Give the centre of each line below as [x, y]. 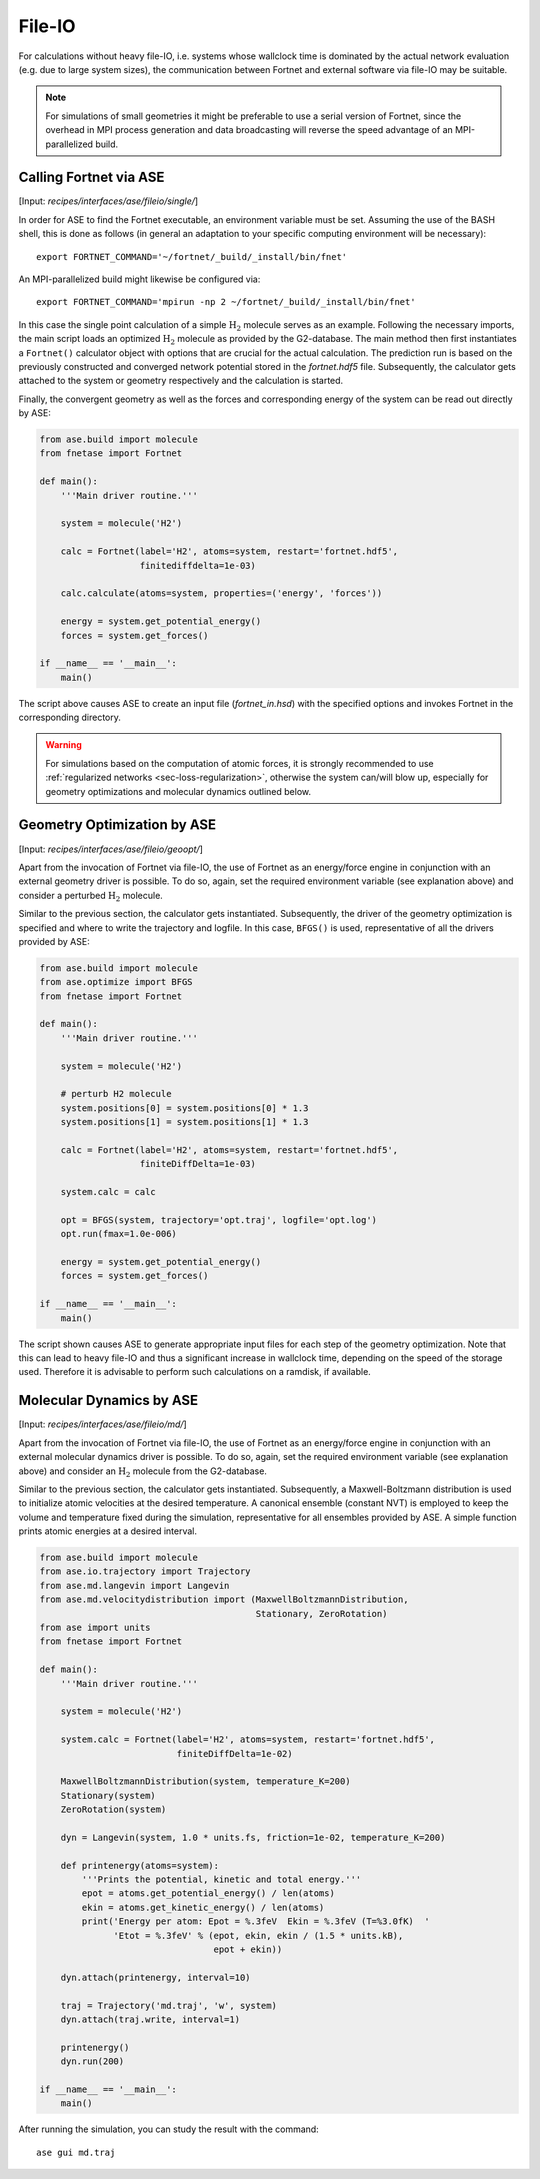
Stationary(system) [108, 1795]
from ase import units [95, 1627]
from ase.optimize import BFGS [116, 982]
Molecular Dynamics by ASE [108, 1400]
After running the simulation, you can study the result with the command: [168, 2129]
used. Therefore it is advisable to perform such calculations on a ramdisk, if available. [195, 1372]
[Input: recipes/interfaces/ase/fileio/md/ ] [102, 1424]
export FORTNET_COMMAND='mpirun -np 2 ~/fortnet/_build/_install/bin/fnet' [226, 302]
